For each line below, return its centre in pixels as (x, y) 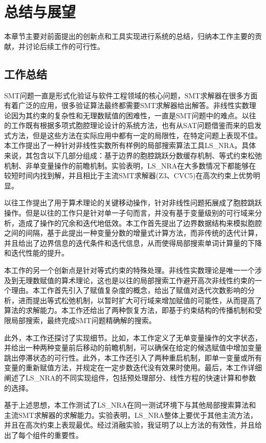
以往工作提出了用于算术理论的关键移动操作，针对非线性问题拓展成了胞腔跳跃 (133, 203)
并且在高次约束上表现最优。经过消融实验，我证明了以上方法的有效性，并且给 (133, 425)
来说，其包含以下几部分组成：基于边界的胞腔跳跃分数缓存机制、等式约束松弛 (133, 155)
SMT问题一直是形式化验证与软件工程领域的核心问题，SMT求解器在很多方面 (131, 95)
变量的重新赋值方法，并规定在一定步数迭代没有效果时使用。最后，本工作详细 (133, 367)
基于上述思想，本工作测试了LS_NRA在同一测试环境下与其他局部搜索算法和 (130, 405)
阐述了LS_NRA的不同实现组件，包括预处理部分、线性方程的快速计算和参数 (130, 377)
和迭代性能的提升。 (36, 253)
